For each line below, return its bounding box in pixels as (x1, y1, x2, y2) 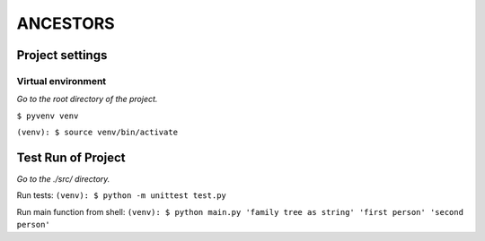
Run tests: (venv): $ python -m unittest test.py (16, 190, 226, 201)
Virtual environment (16, 74, 107, 87)
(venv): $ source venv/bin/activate (16, 127, 179, 138)
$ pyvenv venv (16, 110, 79, 121)
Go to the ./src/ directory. (16, 174, 110, 184)
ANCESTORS (16, 13, 116, 33)
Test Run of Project (16, 150, 126, 165)
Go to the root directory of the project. (16, 94, 158, 105)
